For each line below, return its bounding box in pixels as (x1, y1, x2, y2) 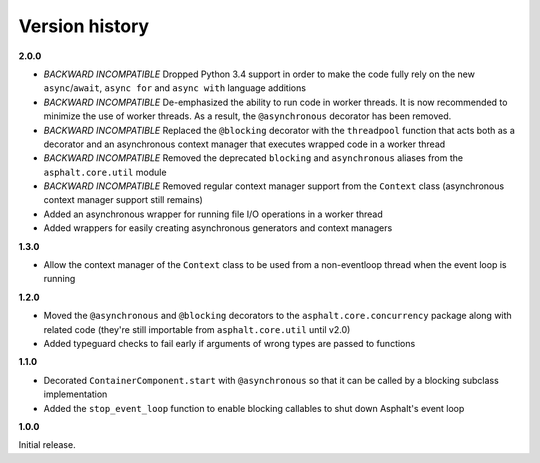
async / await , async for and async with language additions (43, 82, 307, 94)
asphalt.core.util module (43, 166, 167, 178)
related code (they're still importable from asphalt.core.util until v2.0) (43, 323, 351, 335)
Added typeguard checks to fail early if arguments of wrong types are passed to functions (43, 337, 416, 349)
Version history (18, 15, 150, 37)
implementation (43, 388, 108, 400)
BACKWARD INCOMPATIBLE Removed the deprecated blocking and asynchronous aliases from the (43, 152, 464, 164)
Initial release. (18, 439, 76, 451)
